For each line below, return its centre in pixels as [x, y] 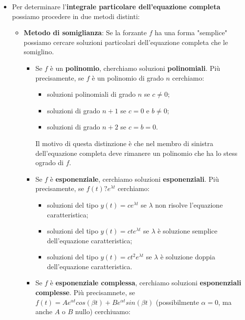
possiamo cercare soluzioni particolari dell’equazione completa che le [126, 42]
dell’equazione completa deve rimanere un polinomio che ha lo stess [136, 153]
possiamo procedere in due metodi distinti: [76, 16]
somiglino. [39, 52]
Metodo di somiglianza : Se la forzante [85, 32]
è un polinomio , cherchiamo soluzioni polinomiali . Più [135, 68]
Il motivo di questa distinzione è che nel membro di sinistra [124, 143]
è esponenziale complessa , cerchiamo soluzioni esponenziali [146, 283]
